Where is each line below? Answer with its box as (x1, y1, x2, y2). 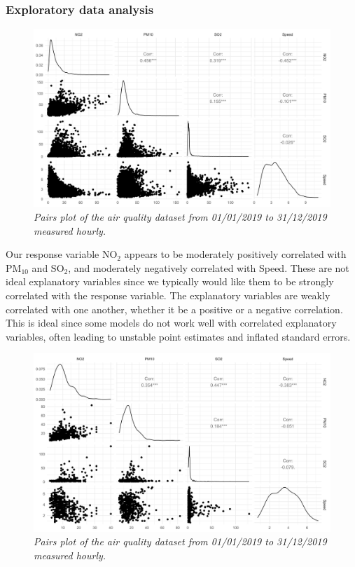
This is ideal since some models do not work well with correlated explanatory (6, 315, 337, 330)
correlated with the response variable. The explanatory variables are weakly (6, 288, 330, 303)
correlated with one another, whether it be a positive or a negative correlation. (6, 301, 343, 316)
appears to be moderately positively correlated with (124, 247, 347, 261)
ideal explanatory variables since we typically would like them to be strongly (6, 274, 334, 289)
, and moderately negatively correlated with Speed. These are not (68, 260, 349, 275)
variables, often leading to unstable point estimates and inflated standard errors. (6, 329, 351, 343)
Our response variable (6, 247, 99, 261)
